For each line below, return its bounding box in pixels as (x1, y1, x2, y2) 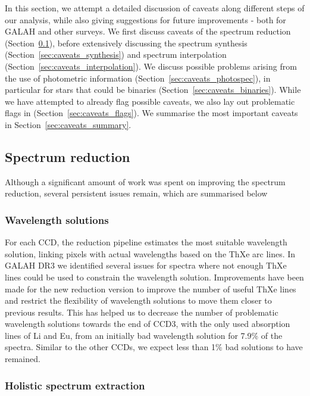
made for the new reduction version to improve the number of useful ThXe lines (5, 282, 296, 295)
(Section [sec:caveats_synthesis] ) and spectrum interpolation (5, 48, 227, 61)
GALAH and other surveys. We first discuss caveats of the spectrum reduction (5, 25, 291, 38)
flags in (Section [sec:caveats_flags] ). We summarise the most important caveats (5, 107, 298, 119)
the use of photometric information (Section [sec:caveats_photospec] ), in (5, 71, 271, 84)
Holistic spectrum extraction (5, 378, 145, 392)
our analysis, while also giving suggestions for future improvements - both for (5, 13, 286, 26)
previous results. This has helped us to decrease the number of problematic (5, 305, 278, 318)
